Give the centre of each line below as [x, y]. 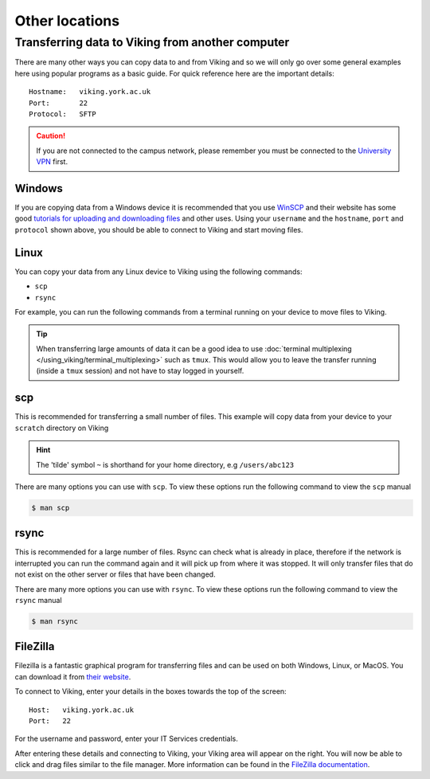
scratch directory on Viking [62, 428]
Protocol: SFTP [63, 114]
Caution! [51, 136]
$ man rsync [55, 621]
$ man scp [51, 507]
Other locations [67, 21]
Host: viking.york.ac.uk [82, 710]
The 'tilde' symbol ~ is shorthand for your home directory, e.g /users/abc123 [165, 464]
